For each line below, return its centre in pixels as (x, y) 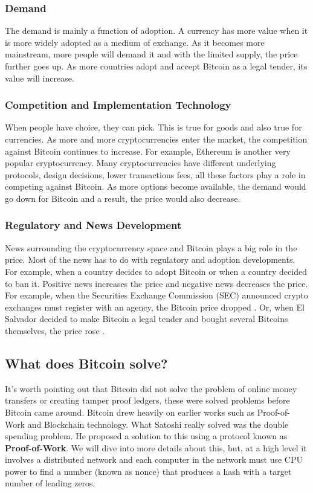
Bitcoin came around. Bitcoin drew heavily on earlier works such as (130, 412)
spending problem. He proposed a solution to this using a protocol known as (146, 436)
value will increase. (40, 78)
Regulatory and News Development (93, 225)
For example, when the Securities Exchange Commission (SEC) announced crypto (156, 295)
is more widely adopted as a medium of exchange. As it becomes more (135, 42)
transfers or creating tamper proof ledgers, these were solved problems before (147, 400)
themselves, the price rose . (55, 330)
